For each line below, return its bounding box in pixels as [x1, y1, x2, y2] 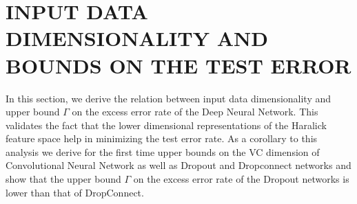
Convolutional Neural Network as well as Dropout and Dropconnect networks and [6, 158, 351, 172]
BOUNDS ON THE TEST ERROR [6, 51, 351, 79]
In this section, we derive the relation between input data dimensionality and [6, 91, 331, 105]
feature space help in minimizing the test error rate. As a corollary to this [6, 131, 318, 146]
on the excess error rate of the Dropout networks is [133, 172, 349, 186]
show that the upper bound [6, 172, 121, 186]
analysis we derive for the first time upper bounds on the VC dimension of [6, 144, 320, 159]
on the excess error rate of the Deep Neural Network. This [72, 104, 318, 119]
